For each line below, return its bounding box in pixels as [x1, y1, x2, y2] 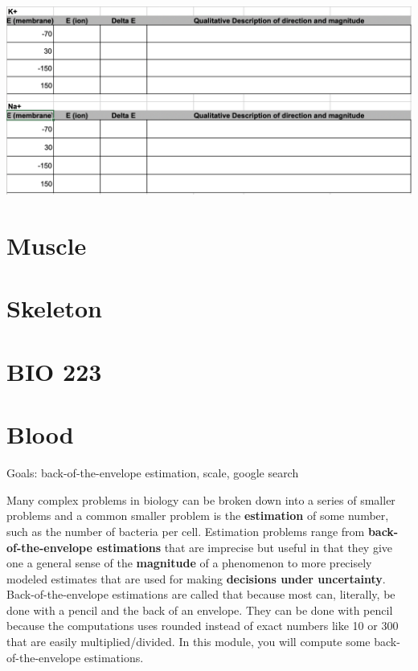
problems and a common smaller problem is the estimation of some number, [6, 507, 389, 524]
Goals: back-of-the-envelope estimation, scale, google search [6, 464, 299, 481]
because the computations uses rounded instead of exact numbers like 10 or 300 [6, 617, 399, 634]
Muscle [6, 229, 87, 262]
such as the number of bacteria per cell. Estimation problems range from [6, 522, 365, 539]
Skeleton [6, 292, 102, 325]
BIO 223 [6, 354, 102, 387]
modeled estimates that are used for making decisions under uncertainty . [6, 570, 386, 587]
